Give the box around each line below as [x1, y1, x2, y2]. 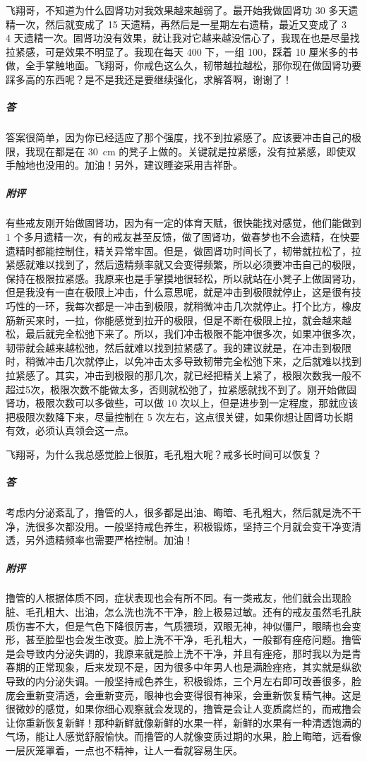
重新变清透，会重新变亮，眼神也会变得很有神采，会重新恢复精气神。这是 [25, 687, 361, 702]
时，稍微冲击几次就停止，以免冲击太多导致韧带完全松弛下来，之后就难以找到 [6, 354, 361, 369]
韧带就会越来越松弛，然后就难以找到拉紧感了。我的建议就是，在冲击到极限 [6, 340, 351, 355]
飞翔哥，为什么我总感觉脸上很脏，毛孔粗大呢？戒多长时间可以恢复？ [6, 446, 322, 461]
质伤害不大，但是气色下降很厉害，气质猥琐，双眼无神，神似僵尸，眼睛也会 [6, 618, 351, 633]
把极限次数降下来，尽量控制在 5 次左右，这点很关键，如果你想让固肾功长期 [6, 409, 354, 424]
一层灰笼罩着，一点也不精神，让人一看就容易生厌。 [6, 743, 243, 757]
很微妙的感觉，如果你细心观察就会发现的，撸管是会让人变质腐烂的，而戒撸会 [6, 701, 361, 716]
